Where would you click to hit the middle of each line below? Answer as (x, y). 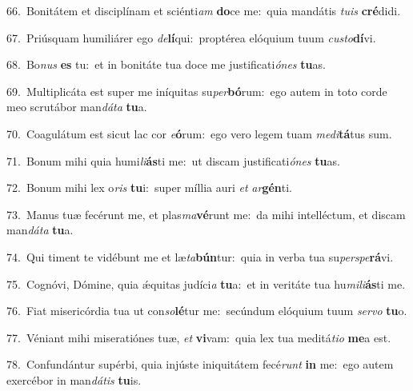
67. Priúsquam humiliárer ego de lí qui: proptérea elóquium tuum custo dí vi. (191, 37)
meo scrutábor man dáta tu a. (77, 107)
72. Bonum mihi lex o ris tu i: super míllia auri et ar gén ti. (149, 188)
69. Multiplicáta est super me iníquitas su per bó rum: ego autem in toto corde (197, 91)
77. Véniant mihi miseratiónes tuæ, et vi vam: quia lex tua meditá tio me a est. (199, 337)
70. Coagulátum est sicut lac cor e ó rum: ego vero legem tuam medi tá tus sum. (199, 133)
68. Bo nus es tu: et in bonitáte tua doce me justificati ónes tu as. (166, 64)
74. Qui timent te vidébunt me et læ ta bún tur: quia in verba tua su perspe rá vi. (200, 256)
